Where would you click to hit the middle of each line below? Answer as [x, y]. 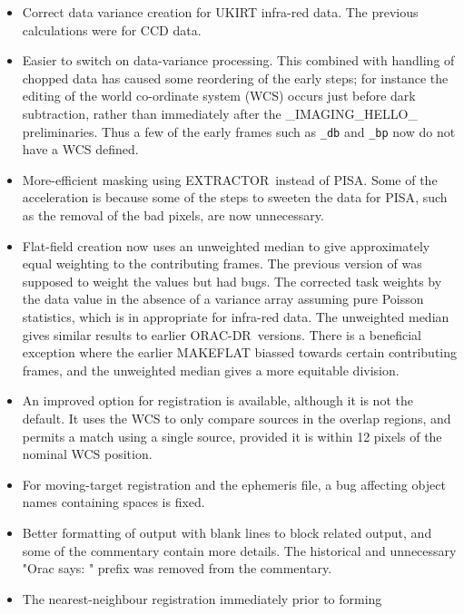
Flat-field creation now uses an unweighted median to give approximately [226, 245]
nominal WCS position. [87, 454]
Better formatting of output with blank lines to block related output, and [227, 532]
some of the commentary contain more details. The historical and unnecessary [239, 550]
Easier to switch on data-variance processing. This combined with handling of [238, 60]
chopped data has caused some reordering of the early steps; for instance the [235, 78]
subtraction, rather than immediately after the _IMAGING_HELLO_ [220, 113]
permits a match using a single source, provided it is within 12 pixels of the [232, 436]
